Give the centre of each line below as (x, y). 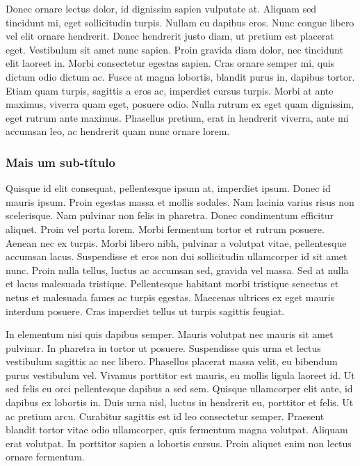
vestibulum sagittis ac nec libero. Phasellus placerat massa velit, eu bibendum (172, 361)
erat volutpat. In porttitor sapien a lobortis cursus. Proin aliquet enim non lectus (179, 443)
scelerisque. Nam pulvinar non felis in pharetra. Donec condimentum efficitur (170, 215)
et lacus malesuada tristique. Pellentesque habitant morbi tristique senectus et (172, 283)
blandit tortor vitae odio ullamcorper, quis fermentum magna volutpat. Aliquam (177, 429)
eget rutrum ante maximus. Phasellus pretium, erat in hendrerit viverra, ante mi (177, 117)
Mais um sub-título (60, 162)
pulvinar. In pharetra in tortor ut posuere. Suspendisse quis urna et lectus (163, 347)
